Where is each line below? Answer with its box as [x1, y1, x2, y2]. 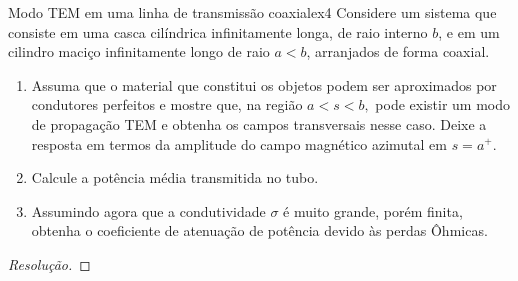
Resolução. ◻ [8, 253, 91, 274]
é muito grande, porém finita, [283, 200, 463, 221]
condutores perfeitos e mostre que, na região [31, 94, 303, 115]
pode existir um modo [375, 94, 510, 115]
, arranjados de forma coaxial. [306, 41, 490, 62]
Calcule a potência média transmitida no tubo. [31, 167, 319, 188]
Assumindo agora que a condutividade [31, 200, 266, 221]
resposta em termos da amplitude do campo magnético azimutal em [31, 133, 447, 154]
